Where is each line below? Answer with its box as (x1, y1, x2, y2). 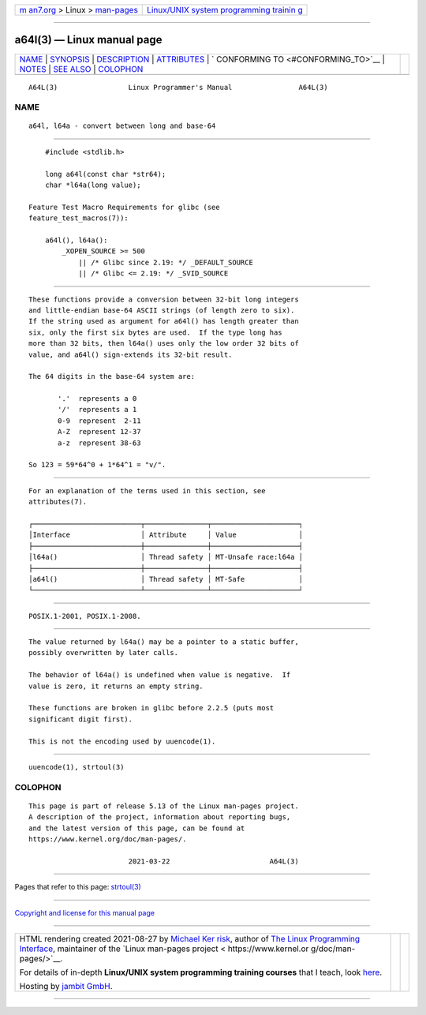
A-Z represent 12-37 (58, 427, 141, 436)
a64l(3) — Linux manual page (14, 33, 163, 47)
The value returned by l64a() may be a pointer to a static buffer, (28, 638, 299, 646)
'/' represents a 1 (58, 405, 137, 414)
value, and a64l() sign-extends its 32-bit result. (28, 350, 233, 359)
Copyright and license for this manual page (14, 908, 155, 917)
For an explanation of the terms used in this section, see (28, 486, 266, 495)
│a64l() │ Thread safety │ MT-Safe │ (28, 575, 304, 583)
